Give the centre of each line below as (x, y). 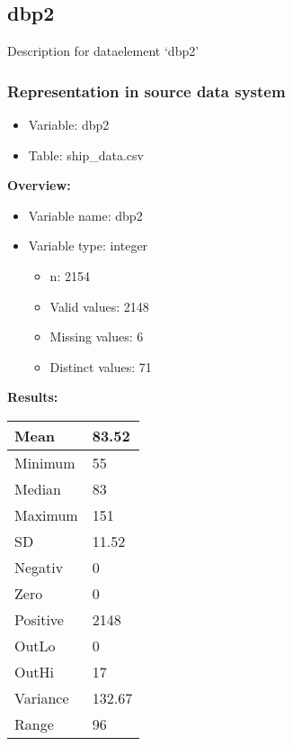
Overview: (39, 185)
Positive (39, 619)
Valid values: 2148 (99, 306)
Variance (42, 697)
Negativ (39, 567)
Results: (33, 397)
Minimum (45, 462)
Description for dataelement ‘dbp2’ (103, 51)
